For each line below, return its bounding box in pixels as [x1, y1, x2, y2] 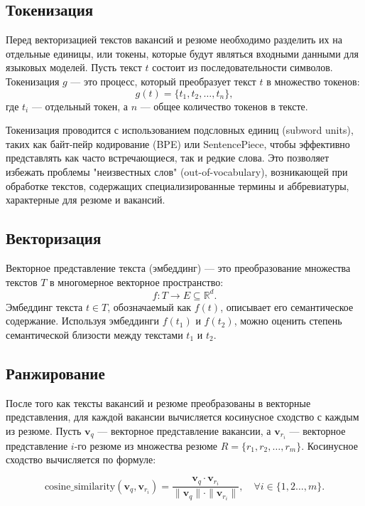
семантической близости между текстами [6, 327, 183, 342]
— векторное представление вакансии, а [97, 423, 271, 438]
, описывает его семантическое [220, 299, 354, 314]
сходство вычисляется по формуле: [6, 452, 156, 467]
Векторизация [6, 227, 102, 249]
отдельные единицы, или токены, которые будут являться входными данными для [6, 46, 359, 60]
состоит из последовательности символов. [152, 60, 333, 75]
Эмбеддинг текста [6, 299, 83, 314]
